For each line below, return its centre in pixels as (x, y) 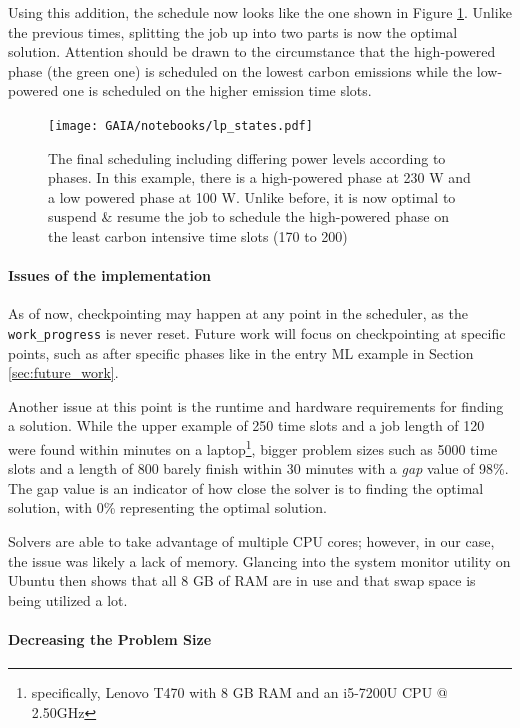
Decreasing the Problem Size (110, 639)
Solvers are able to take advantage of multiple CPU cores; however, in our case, (251, 541)
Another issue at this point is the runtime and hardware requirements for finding (256, 405)
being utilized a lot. (68, 599)
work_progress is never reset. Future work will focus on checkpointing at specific (257, 332)
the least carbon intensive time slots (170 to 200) (198, 236)
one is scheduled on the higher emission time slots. (217, 90)
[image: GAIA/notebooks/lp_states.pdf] (180, 125)
